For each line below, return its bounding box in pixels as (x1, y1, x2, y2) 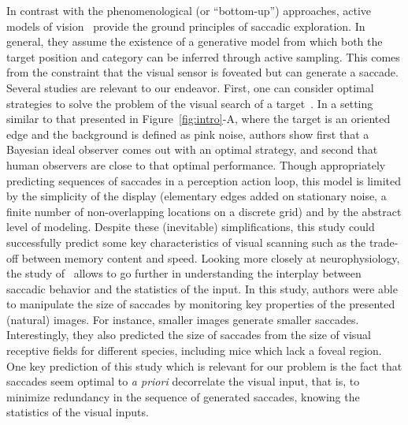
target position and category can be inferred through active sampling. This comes (6, 48, 400, 65)
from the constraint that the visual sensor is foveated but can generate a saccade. (6, 64, 399, 80)
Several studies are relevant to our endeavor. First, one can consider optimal (6, 79, 374, 95)
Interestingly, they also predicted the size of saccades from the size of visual (6, 326, 371, 343)
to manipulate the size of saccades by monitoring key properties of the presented (6, 296, 395, 312)
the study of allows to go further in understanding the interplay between (6, 265, 362, 281)
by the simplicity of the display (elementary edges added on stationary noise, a (6, 188, 387, 204)
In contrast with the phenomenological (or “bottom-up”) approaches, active (6, 2, 372, 18)
